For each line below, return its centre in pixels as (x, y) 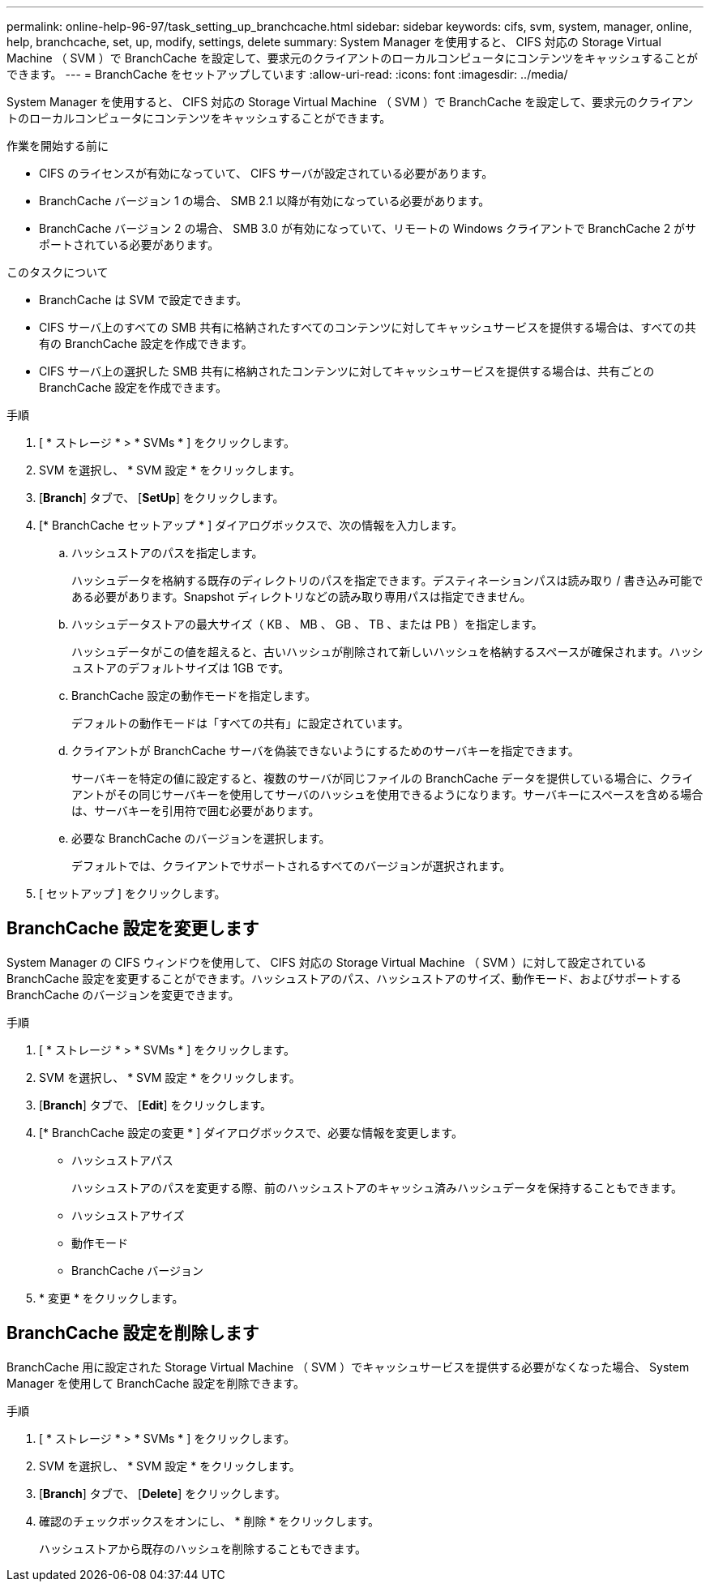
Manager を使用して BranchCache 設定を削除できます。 (156, 1383)
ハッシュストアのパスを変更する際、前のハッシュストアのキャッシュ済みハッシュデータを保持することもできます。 (377, 1187)
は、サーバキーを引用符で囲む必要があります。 (196, 811)
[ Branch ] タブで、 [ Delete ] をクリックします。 (163, 1493)
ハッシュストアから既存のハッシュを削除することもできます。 (203, 1548)
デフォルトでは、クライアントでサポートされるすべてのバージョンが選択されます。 (291, 866)
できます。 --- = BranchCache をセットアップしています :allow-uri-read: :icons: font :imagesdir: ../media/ (287, 74)
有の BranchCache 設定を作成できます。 (146, 343)
